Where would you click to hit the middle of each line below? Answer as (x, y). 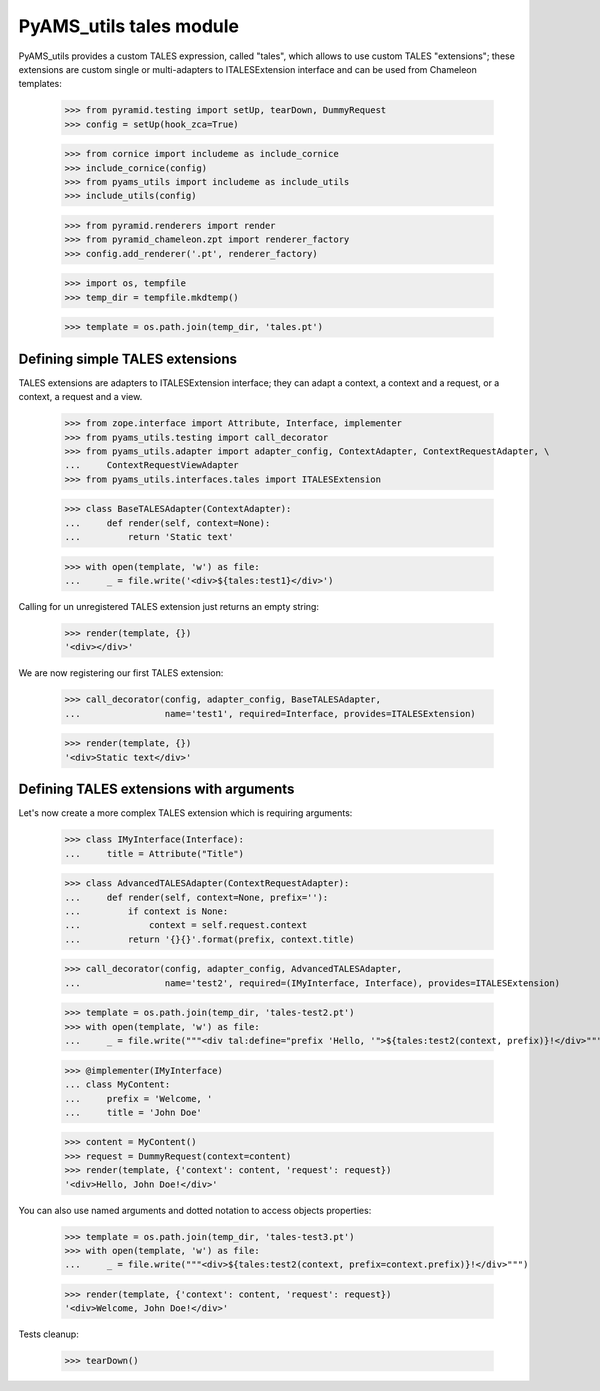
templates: (40, 84)
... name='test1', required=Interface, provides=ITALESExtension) (270, 713)
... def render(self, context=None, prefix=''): (196, 897)
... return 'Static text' (149, 537)
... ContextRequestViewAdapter (151, 465)
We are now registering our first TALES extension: (121, 673)
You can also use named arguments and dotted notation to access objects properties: (195, 1210)
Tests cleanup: (48, 1334)
